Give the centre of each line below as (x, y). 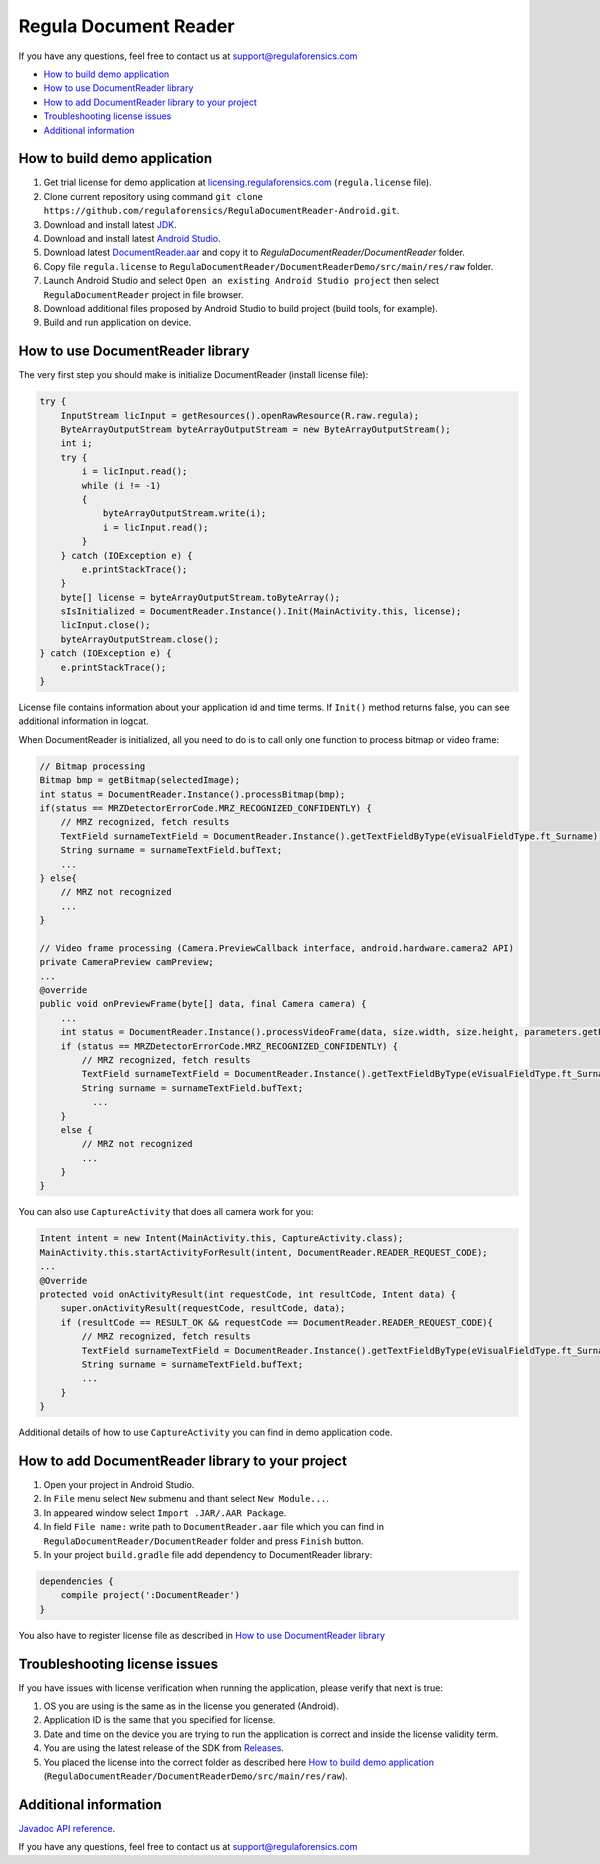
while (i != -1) (121, 485)
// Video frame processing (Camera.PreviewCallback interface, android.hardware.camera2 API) (277, 948)
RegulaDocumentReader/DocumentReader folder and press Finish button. (203, 1541)
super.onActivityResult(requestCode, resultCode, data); (203, 1308)
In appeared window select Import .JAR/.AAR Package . (165, 1512)
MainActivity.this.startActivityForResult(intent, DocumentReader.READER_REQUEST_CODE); (264, 1252)
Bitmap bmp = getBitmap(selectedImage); (139, 780)
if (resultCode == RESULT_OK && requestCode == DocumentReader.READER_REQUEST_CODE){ (277, 1322)
